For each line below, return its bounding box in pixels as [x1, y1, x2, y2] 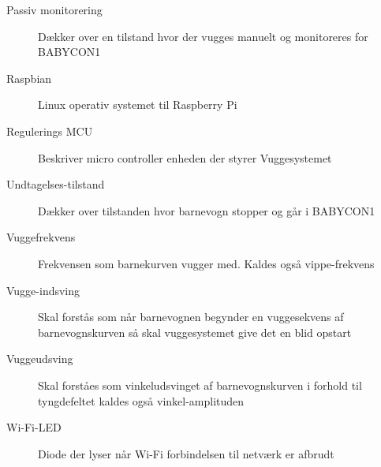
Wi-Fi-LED [6, 419, 62, 435]
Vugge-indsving [6, 282, 80, 298]
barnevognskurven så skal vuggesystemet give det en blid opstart [38, 323, 352, 340]
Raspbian [6, 69, 52, 86]
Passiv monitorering [6, 2, 103, 17]
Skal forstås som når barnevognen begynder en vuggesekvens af [38, 308, 344, 325]
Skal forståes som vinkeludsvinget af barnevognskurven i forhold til [38, 376, 362, 393]
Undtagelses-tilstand [6, 176, 105, 192]
